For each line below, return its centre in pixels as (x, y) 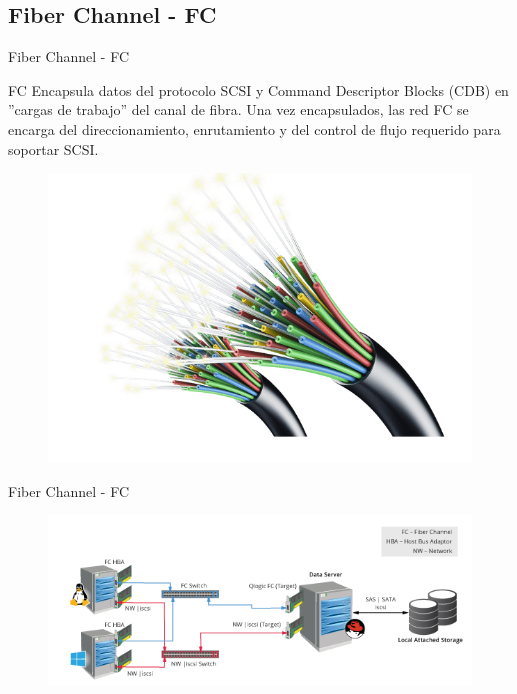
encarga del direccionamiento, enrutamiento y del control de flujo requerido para (254, 128)
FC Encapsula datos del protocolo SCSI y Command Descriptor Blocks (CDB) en (258, 89)
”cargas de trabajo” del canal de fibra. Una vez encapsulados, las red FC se (238, 109)
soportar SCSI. (53, 148)
